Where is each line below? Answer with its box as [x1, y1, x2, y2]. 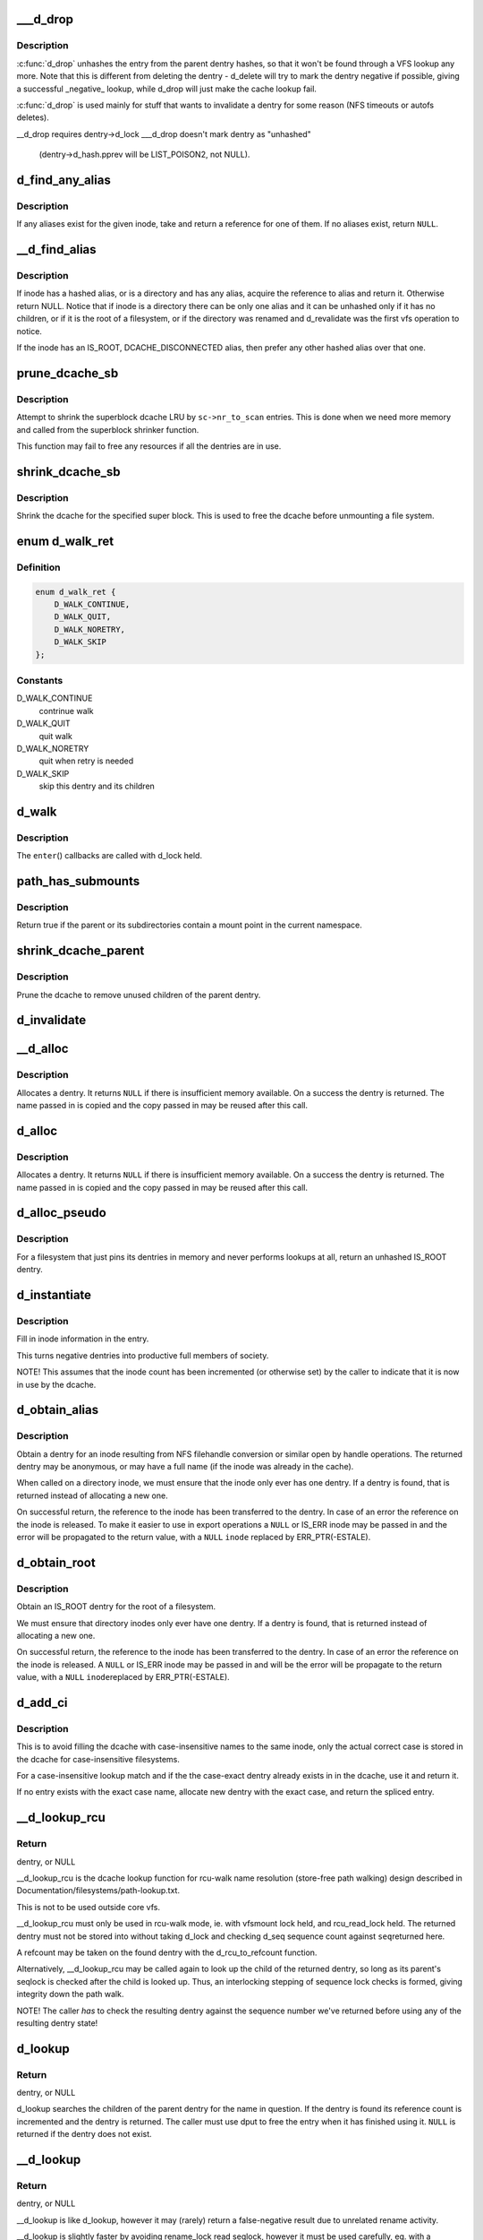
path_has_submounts [16, 874, 140, 889]
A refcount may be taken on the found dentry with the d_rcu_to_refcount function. [16, 1947, 318, 1958]
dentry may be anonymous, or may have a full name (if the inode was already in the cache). [16, 1461, 354, 1472]
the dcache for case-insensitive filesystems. [16, 1753, 181, 1764]
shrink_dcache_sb [16, 464, 121, 479]
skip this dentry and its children [38, 780, 156, 792]
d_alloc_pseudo [16, 1205, 106, 1220]
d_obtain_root [16, 1555, 96, 1570]
